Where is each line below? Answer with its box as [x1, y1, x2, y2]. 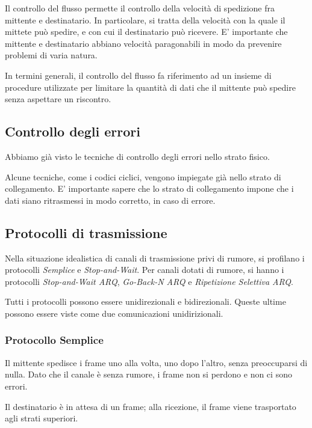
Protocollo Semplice [5, 332, 104, 347]
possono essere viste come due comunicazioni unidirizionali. [5, 307, 223, 319]
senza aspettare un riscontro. [5, 93, 111, 105]
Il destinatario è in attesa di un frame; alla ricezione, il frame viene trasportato [5, 400, 296, 412]
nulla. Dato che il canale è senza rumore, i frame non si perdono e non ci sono [5, 368, 292, 381]
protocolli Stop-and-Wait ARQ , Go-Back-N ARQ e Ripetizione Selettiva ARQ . [5, 275, 294, 287]
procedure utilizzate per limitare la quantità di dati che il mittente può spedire [5, 81, 296, 93]
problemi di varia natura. [5, 49, 98, 61]
